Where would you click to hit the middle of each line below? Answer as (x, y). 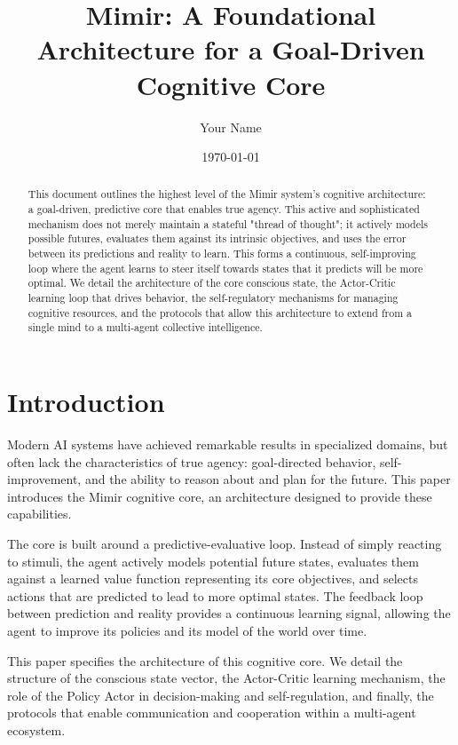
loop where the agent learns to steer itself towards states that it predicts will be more (225, 268)
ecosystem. (36, 729)
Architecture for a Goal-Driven (231, 49)
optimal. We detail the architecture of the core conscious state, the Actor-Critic (212, 283)
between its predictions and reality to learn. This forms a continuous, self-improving (222, 254)
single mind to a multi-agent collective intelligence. (145, 327)
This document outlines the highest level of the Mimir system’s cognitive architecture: (227, 194)
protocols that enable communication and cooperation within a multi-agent (212, 713)
